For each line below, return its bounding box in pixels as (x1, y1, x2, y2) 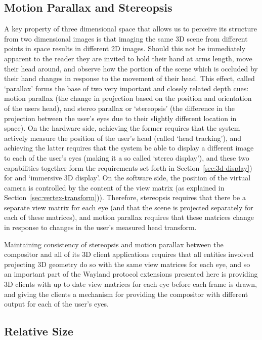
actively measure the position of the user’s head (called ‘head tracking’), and (4, 132, 242, 143)
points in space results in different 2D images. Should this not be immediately (4, 43, 246, 54)
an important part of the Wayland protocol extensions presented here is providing (4, 269, 258, 279)
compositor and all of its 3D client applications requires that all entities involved (4, 249, 254, 259)
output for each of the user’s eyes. (4, 298, 109, 309)
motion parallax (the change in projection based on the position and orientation (4, 93, 252, 103)
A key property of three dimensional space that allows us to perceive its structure (4, 23, 257, 34)
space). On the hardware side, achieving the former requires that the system (4, 123, 240, 133)
